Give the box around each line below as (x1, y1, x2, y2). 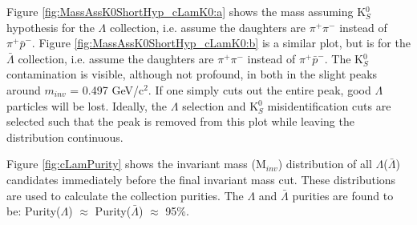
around (6, 81, 41, 98)
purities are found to (292, 187, 394, 203)
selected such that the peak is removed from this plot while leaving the (6, 113, 354, 130)
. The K (324, 50, 363, 66)
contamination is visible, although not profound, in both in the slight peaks (6, 66, 378, 82)
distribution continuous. (6, 128, 123, 145)
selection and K (182, 97, 259, 114)
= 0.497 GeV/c (70, 81, 144, 98)
